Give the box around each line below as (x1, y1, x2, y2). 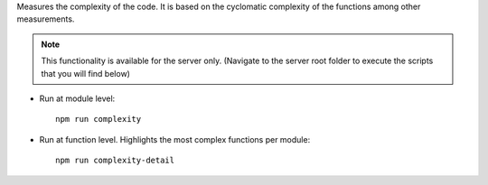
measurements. (16, 14, 75, 24)
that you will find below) (41, 68, 131, 79)
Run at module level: (39, 93, 116, 104)
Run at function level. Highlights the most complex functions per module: (39, 134, 311, 144)
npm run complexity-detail (55, 155, 175, 166)
